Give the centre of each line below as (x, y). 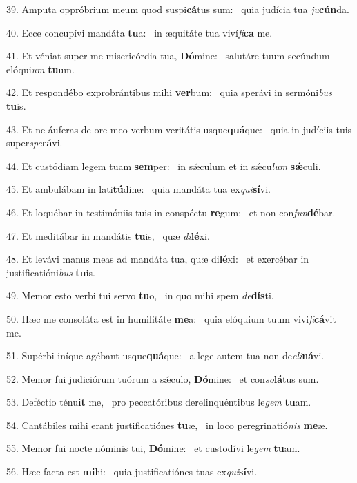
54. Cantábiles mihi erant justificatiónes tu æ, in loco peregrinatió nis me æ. (167, 425)
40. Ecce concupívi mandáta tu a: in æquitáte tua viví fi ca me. (139, 32)
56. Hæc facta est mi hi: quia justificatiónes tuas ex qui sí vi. (132, 472)
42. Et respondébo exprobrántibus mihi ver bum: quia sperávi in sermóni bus (169, 92)
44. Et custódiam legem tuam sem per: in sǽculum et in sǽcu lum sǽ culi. (164, 165)
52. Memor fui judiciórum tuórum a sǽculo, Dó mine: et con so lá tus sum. (163, 378)
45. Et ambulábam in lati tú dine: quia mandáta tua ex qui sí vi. (138, 189)
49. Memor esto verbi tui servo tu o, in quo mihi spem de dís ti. (140, 295)
